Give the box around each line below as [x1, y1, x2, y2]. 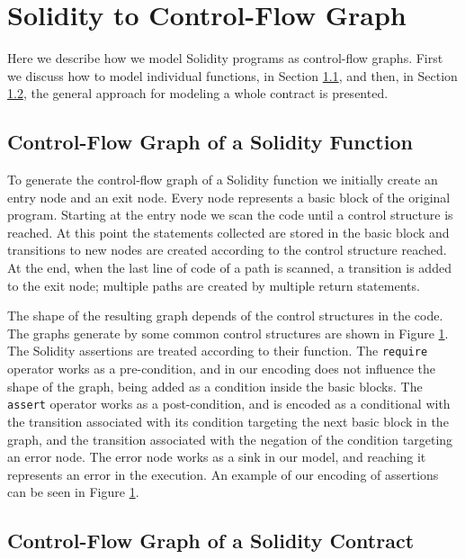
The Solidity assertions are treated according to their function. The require [7, 341, 428, 360]
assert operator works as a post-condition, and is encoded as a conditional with [7, 394, 451, 413]
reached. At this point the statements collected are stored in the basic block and [7, 222, 450, 241]
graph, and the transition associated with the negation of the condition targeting [7, 429, 453, 448]
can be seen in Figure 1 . [7, 482, 139, 501]
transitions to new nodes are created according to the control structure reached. [7, 240, 447, 259]
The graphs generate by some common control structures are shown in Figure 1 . [7, 323, 449, 342]
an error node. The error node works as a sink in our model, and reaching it [7, 447, 426, 466]
